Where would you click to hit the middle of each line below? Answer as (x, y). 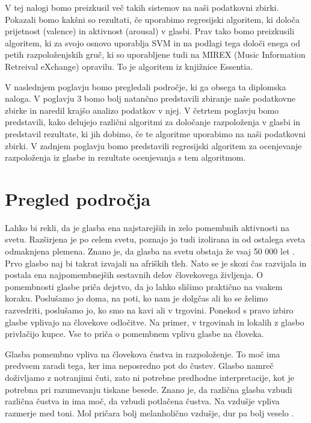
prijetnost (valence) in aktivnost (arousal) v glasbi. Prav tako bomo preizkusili (150, 31)
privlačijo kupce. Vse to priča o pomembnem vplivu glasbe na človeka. (134, 334)
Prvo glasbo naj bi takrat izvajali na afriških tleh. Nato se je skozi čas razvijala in (156, 263)
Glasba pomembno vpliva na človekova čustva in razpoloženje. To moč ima (143, 354)
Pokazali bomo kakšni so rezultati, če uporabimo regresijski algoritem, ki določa (152, 19)
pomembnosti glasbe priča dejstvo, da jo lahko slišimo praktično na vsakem (144, 286)
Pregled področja (78, 198)
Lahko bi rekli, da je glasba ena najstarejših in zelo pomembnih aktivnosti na (147, 227)
